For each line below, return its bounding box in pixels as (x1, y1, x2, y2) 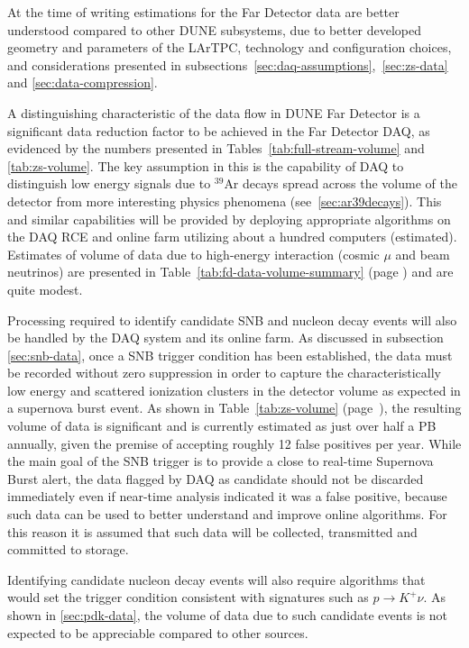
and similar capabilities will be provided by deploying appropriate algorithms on (7, 209, 451, 228)
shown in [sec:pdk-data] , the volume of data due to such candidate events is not (7, 606, 448, 624)
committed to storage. (7, 540, 129, 559)
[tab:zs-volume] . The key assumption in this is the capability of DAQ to (7, 156, 404, 175)
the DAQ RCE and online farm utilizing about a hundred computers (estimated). (7, 227, 457, 246)
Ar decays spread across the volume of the (224, 174, 457, 193)
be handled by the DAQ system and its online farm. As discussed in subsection (7, 328, 444, 347)
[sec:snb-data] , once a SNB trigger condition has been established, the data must (7, 345, 453, 364)
